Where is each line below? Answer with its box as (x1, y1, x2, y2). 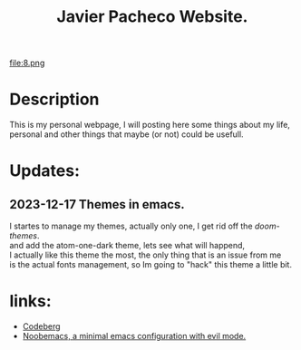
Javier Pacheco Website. (56, 6, 248, 27)
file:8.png (9, 57, 45, 69)
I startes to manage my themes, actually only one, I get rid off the (9, 220, 253, 232)
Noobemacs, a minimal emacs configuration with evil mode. (22, 331, 247, 342)
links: (9, 291, 52, 312)
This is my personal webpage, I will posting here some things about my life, (9, 120, 290, 131)
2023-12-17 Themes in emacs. (9, 197, 186, 212)
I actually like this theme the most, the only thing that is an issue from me (9, 249, 282, 260)
